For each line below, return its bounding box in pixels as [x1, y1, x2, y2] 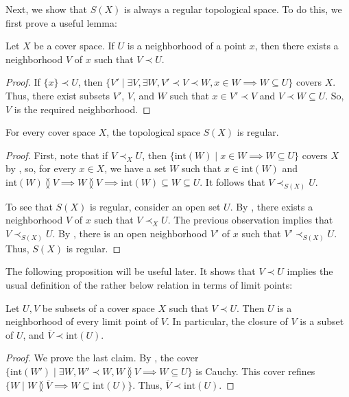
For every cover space [5, 125, 96, 139]
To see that [5, 199, 53, 213]
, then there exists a [254, 38, 339, 53]
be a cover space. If [34, 38, 115, 53]
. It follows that [200, 174, 265, 189]
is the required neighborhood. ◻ [14, 101, 151, 116]
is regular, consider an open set [89, 199, 221, 213]
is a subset [300, 314, 344, 328]
